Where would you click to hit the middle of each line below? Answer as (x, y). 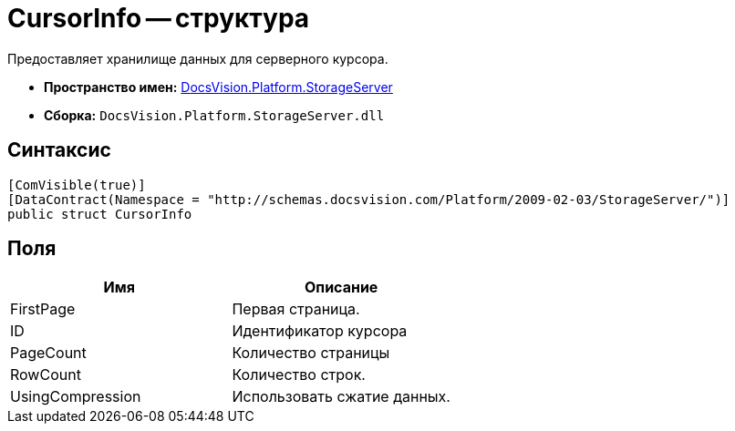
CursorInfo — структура (159, 18)
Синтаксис (59, 150)
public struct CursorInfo (100, 214)
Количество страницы (311, 353)
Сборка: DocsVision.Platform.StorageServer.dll (214, 115)
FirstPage (43, 309)
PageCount (48, 353)
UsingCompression (76, 397)
